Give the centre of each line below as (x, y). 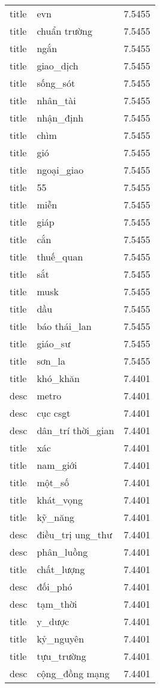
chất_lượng (61, 569)
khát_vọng (60, 500)
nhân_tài (56, 100)
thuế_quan (60, 257)
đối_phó (55, 587)
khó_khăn (58, 378)
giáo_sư (54, 343)
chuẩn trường (64, 31)
